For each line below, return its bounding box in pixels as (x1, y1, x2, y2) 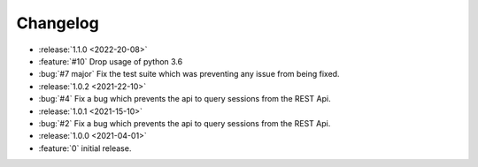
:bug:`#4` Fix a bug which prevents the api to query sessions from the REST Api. (38, 94, 331, 104)
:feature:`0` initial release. (38, 142, 132, 154)
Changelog (16, 13, 99, 33)
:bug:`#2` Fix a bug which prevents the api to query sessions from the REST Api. (38, 118, 331, 128)
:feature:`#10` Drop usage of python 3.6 (38, 56, 183, 66)
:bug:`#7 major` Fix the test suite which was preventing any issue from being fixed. (38, 69, 340, 80)
